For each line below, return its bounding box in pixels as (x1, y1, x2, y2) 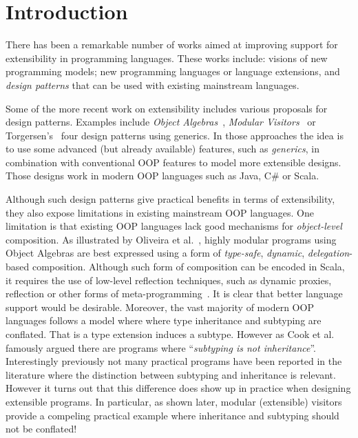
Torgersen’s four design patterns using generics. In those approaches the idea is (6, 128, 344, 142)
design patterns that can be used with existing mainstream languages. (6, 77, 299, 92)
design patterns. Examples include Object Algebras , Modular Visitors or (6, 115, 316, 129)
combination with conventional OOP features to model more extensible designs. (6, 155, 341, 169)
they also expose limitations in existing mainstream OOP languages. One (6, 205, 314, 219)
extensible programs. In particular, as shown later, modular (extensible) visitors (6, 394, 342, 408)
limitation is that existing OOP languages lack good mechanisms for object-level (6, 219, 342, 233)
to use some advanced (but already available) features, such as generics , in (6, 141, 319, 156)
